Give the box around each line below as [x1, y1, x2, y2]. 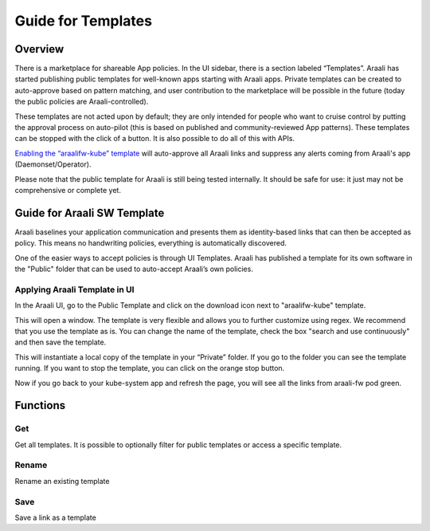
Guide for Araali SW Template [14, 206, 165, 219]
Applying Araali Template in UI [14, 284, 135, 295]
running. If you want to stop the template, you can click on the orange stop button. [14, 364, 285, 373]
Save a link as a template [14, 513, 97, 522]
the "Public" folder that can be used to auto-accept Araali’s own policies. [14, 264, 254, 274]
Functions [14, 399, 66, 412]
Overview [14, 42, 64, 56]
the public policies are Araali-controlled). [14, 96, 149, 107]
